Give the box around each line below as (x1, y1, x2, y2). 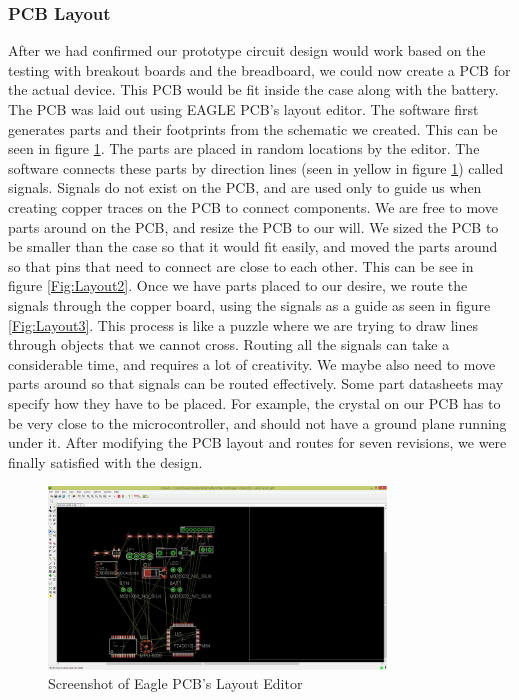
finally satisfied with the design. (8, 451, 203, 472)
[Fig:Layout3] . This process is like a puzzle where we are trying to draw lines (8, 314, 478, 335)
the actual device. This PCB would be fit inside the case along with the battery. (8, 79, 499, 100)
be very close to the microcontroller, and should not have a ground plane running (8, 412, 507, 433)
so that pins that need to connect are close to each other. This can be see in (8, 255, 474, 276)
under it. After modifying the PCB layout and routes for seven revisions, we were (8, 432, 507, 453)
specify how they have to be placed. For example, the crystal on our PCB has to (8, 392, 501, 413)
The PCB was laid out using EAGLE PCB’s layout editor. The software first (8, 99, 479, 119)
